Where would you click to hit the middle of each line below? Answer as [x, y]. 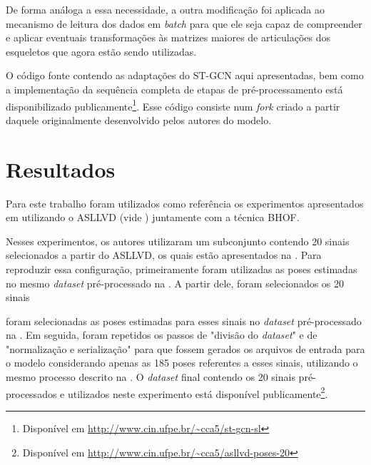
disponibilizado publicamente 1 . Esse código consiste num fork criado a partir [173, 105]
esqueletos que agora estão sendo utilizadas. [101, 51]
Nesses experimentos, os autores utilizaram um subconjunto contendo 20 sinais [178, 241]
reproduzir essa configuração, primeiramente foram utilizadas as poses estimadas [182, 269]
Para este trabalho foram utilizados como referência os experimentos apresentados [185, 203]
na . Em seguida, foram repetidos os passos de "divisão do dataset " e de [162, 335]
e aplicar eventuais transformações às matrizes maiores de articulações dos [168, 37]
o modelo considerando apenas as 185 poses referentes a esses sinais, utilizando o [182, 363]
